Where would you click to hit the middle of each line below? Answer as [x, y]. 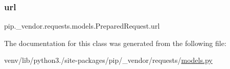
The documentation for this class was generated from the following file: [115, 43]
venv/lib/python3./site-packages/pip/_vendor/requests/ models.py [108, 60]
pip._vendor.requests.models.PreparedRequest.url [82, 26]
